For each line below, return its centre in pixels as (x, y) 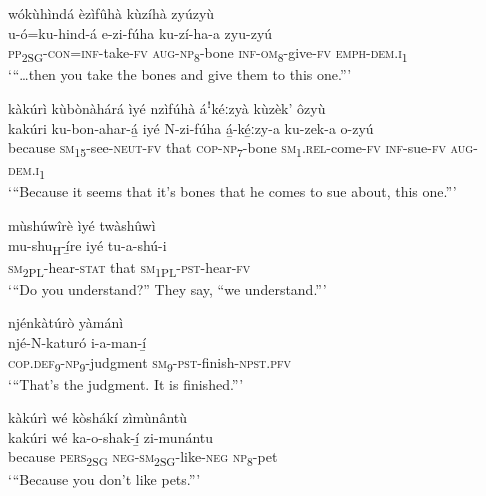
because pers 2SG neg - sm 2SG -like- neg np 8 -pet (143, 458)
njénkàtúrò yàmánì (66, 322)
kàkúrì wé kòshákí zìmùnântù (98, 417)
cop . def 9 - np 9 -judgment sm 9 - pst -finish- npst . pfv (150, 363)
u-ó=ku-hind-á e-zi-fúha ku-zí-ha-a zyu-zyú (140, 32)
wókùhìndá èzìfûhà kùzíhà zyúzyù (111, 13)
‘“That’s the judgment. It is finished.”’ (126, 383)
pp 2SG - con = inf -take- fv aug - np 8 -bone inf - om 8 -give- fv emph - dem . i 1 (208, 53)
